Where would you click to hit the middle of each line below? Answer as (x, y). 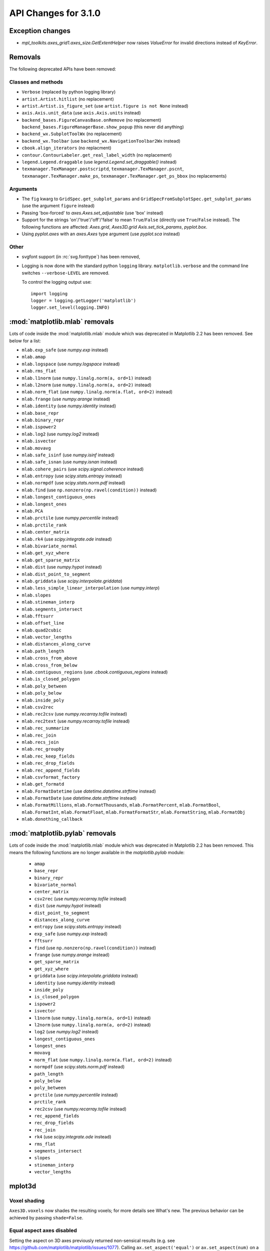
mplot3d (23, 1186)
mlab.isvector (39, 441)
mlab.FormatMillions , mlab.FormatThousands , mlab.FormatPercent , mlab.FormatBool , (121, 805)
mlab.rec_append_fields (51, 770)
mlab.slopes (36, 595)
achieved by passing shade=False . (46, 1217)
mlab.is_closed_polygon (51, 679)
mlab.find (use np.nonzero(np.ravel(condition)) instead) (89, 490)
